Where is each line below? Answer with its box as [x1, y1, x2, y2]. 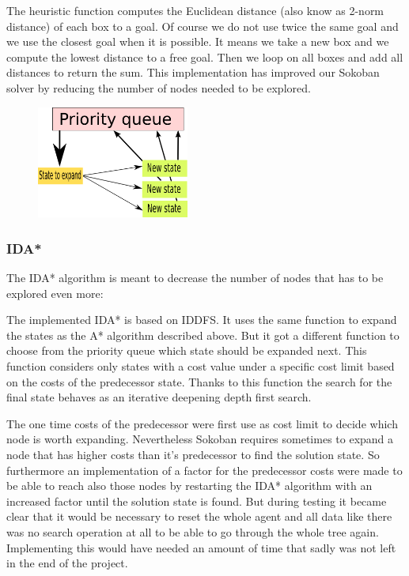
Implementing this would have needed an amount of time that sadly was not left [6, 539, 396, 555]
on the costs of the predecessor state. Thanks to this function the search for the [6, 373, 392, 390]
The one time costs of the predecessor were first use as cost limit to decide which [6, 415, 398, 431]
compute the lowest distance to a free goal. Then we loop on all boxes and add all [6, 48, 403, 65]
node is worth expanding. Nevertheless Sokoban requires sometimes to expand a [6, 431, 394, 447]
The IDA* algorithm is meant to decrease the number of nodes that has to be [6, 269, 384, 286]
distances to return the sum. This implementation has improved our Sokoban [6, 64, 380, 81]
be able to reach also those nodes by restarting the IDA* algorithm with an [6, 477, 373, 494]
